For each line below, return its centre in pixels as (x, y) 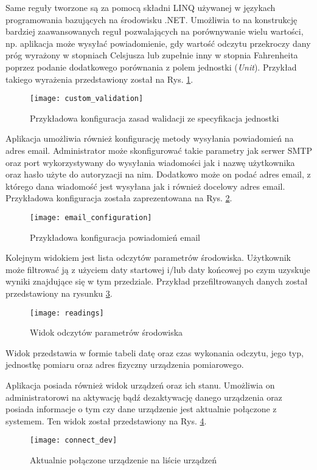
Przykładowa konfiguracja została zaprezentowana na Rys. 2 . (119, 198)
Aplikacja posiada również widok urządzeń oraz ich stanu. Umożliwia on (140, 385)
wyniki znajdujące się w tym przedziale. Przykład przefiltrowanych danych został (157, 281)
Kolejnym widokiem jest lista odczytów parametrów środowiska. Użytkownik (148, 257)
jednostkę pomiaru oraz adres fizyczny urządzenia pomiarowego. (125, 365)
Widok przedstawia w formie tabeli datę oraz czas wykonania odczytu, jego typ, (155, 352)
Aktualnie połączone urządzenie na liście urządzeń (124, 460)
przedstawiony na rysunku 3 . (59, 293)
